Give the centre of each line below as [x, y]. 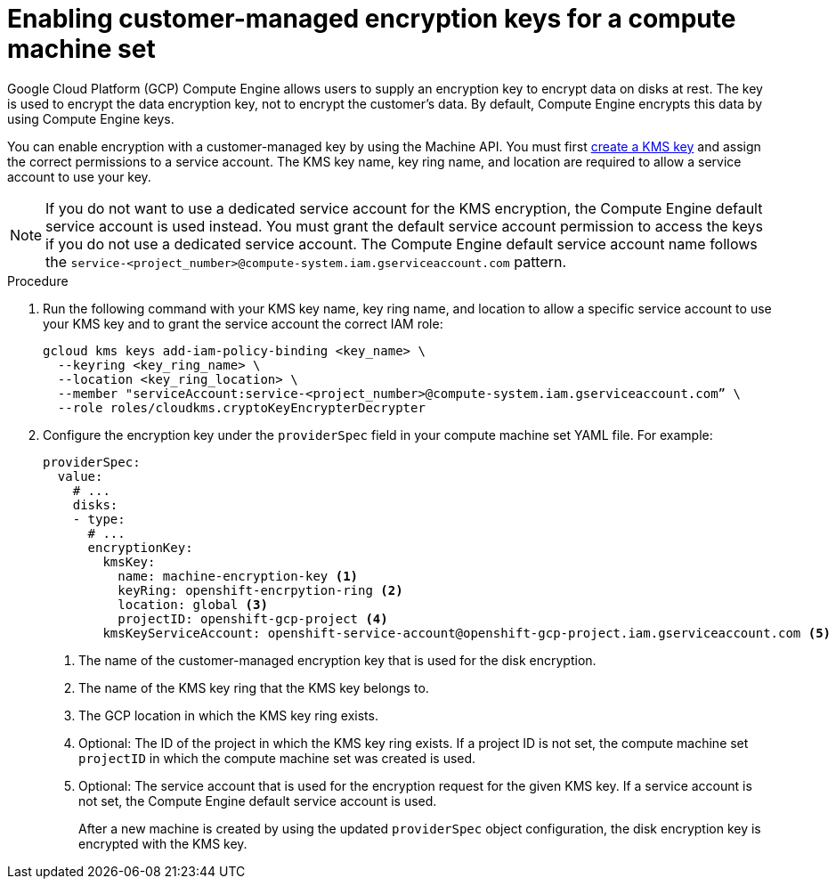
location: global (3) [193, 604]
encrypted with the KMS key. [163, 843]
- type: [99, 519]
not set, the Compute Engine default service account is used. [258, 801]
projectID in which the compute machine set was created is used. [277, 758]
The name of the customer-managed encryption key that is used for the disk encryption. [337, 660]
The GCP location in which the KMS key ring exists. [228, 715]
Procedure [38, 280]
